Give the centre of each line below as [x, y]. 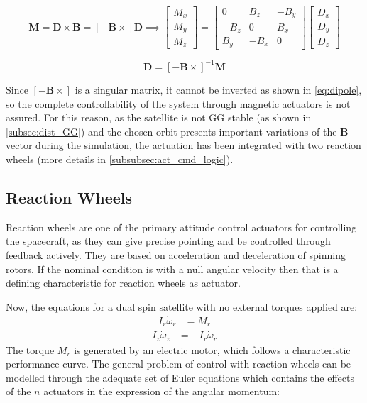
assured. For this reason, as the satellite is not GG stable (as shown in [159, 117]
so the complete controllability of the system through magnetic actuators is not [178, 103]
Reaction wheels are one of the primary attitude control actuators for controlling [181, 227]
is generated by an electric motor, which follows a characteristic [212, 349]
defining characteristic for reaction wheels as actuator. [123, 283]
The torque [30, 349]
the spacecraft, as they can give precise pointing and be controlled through [168, 241]
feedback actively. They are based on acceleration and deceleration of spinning [176, 254]
